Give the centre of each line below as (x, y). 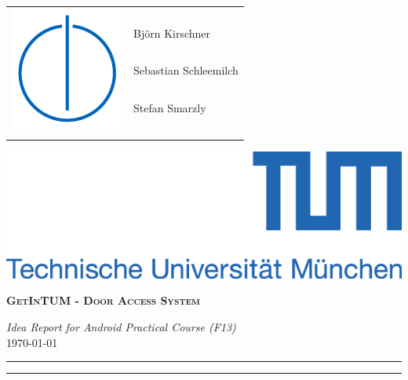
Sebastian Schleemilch (186, 70)
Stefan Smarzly (170, 108)
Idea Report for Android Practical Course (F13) (121, 327)
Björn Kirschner (172, 33)
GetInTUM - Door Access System (103, 300)
